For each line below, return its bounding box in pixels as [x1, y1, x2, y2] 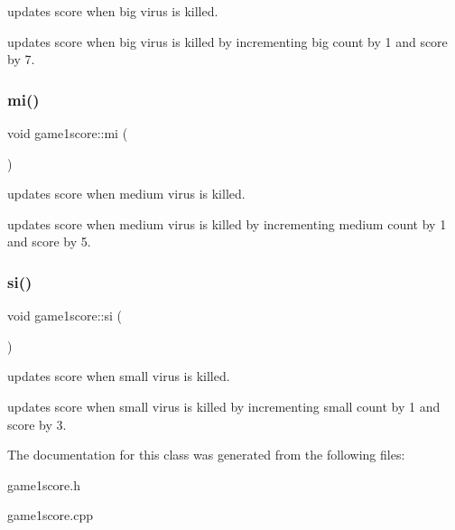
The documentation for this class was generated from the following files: [7, 445, 405, 464]
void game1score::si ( [7, 306, 122, 325]
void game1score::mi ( [7, 124, 128, 142]
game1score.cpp [7, 506, 93, 525]
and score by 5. [7, 232, 91, 251]
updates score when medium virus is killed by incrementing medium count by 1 [7, 214, 447, 233]
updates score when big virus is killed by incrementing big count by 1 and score [7, 32, 448, 51]
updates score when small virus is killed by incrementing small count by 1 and [7, 396, 441, 415]
